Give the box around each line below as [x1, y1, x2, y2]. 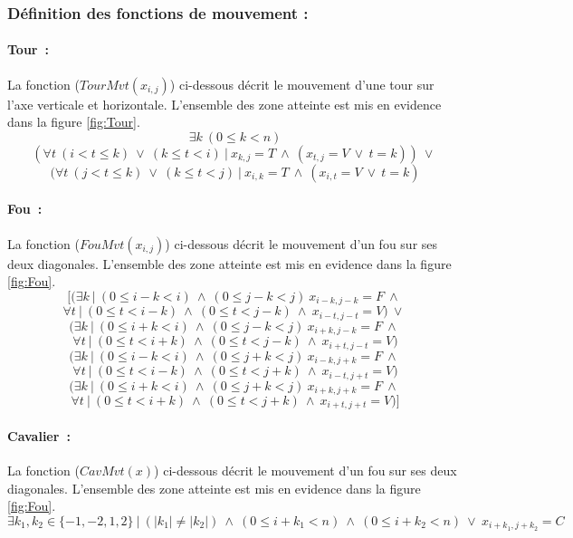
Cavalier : [7, 427, 71, 446]
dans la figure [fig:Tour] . [7, 112, 140, 131]
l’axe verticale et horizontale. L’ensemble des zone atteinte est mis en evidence [7, 94, 442, 113]
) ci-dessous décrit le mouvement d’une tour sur [169, 74, 435, 93]
